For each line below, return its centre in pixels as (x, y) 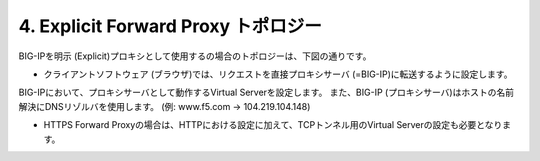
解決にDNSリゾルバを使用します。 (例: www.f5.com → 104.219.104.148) (164, 106)
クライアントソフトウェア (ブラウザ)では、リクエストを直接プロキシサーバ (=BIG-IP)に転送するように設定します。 (278, 74)
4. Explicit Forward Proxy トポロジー (170, 26)
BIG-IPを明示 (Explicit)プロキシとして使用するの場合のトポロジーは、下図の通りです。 (195, 56)
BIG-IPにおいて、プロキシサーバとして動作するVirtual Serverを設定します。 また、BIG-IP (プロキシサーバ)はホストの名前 (266, 92)
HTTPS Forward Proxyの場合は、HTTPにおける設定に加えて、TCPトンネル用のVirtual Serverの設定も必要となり (273, 125)
